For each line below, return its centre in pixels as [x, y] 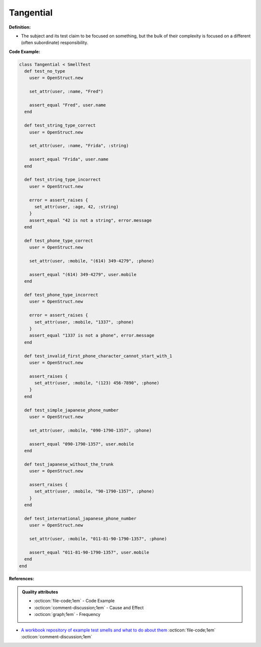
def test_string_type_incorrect [63, 180]
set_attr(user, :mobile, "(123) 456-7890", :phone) [97, 383]
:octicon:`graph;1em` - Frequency [67, 615]
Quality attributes [40, 592]
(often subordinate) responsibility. [55, 43]
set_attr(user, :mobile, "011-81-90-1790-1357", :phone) [98, 539]
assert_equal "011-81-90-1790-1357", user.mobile [89, 552]
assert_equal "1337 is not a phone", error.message [92, 336]
